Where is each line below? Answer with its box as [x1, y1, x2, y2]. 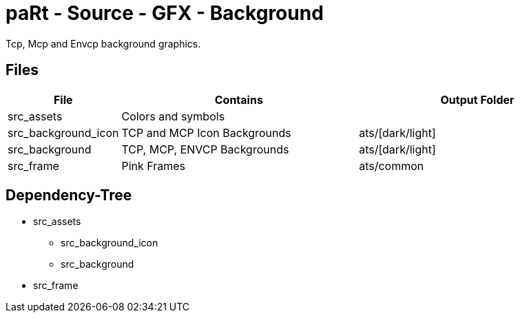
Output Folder [440, 92, 514, 107]
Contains [214, 92, 263, 107]
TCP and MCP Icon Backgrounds [121, 125, 291, 140]
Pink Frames [121, 158, 186, 173]
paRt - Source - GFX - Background [6, 1, 324, 25]
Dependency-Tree [6, 187, 132, 204]
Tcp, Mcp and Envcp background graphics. [6, 37, 201, 50]
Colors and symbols [121, 109, 225, 123]
